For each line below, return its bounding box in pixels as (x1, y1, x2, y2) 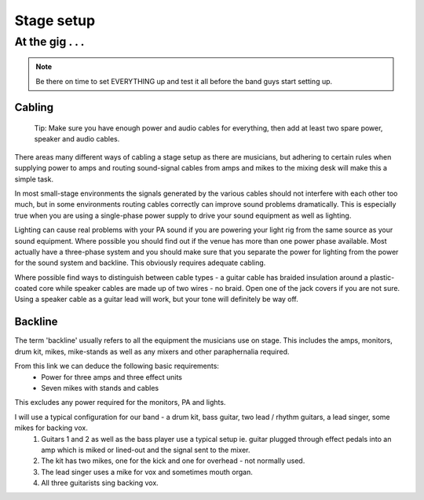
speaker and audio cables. (34, 134, 120, 144)
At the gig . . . (14, 35, 85, 49)
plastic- (369, 272, 395, 282)
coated (14, 284, 38, 293)
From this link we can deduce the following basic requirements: (14, 362, 220, 371)
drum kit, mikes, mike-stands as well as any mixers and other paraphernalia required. (14, 347, 290, 356)
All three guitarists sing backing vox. (41, 478, 159, 487)
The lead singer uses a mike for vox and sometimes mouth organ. (41, 467, 253, 476)
